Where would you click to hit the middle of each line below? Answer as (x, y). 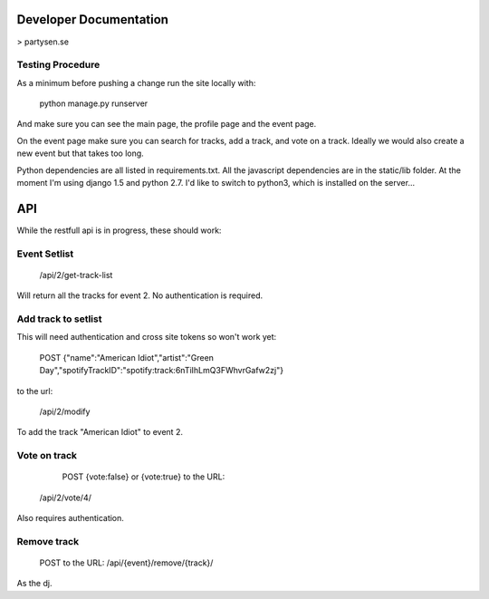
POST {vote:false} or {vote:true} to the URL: (144, 477)
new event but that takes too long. (80, 153)
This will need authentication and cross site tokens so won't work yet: (147, 337)
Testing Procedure (58, 65)
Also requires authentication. (70, 518)
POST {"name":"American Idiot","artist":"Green (127, 357)
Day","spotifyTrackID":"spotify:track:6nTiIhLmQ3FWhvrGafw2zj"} (162, 371)
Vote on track (47, 456)
